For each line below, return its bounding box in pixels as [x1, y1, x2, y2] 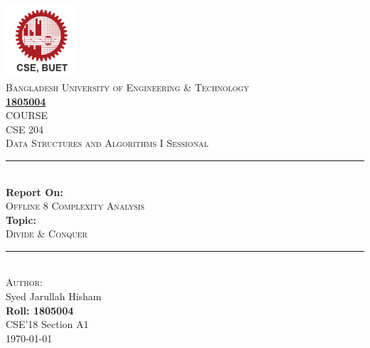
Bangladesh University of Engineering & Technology [6, 79, 249, 94]
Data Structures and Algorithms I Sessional [6, 135, 208, 150]
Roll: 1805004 [6, 302, 74, 317]
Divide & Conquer [6, 226, 88, 241]
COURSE [6, 108, 48, 123]
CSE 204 [6, 121, 44, 136]
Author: [6, 275, 43, 290]
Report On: [6, 184, 63, 199]
